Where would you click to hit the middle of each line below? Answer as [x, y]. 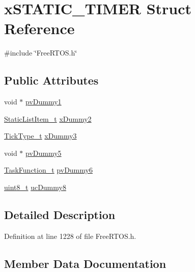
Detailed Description [60, 215]
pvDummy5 [44, 153]
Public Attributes [51, 80]
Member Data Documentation [85, 263]
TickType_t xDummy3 [40, 136]
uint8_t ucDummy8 [35, 187]
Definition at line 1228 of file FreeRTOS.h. [70, 236]
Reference [39, 28]
